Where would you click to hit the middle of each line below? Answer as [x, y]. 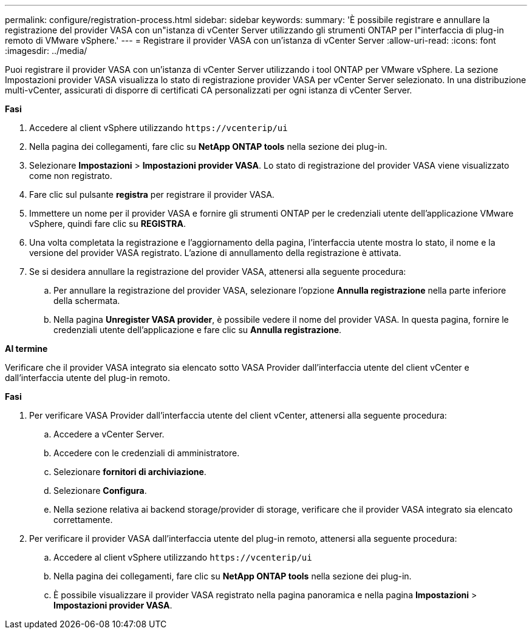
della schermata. [87, 301]
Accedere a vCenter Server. [109, 434]
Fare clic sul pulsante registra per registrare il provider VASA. [152, 194]
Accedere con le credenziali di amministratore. [147, 453]
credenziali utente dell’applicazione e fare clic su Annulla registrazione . [198, 330]
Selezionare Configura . [100, 491]
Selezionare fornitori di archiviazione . [130, 472]
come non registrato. [71, 176]
